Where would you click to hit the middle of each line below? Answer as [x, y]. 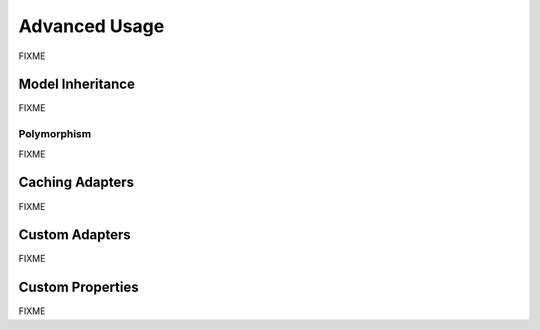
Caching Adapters [76, 182]
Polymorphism [55, 134]
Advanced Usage [91, 26]
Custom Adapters [75, 235]
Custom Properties [78, 287]
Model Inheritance [76, 84]
